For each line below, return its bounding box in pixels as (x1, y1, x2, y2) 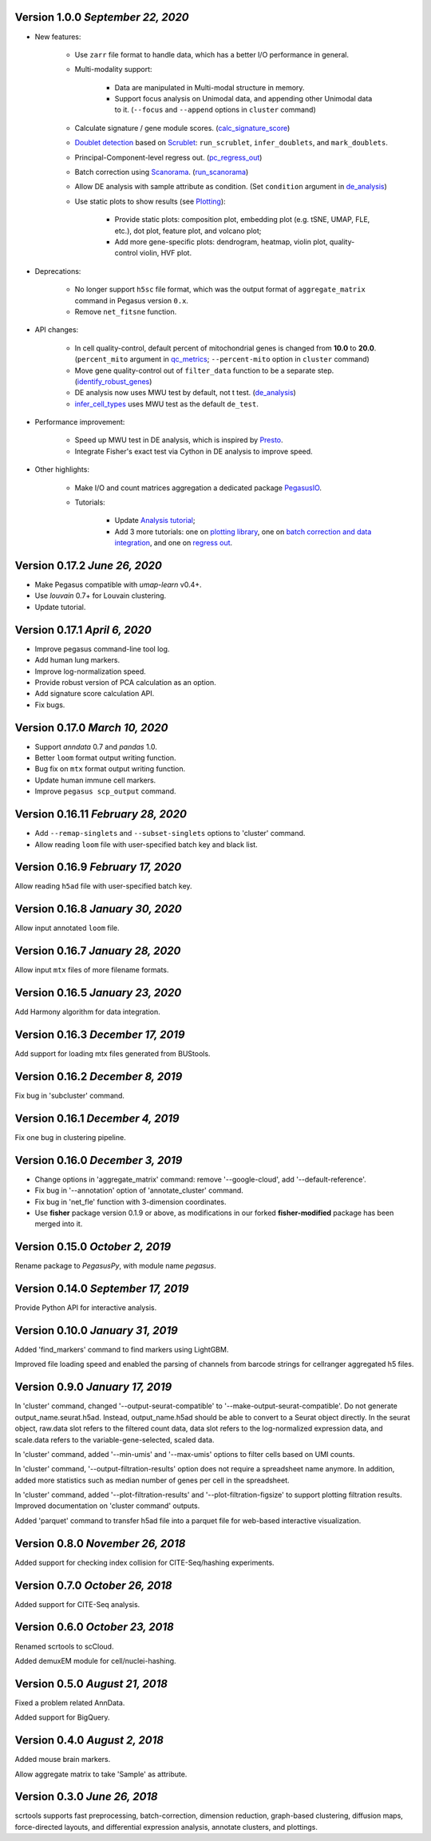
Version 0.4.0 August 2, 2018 (14, 1733, 164, 1748)
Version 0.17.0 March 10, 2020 (14, 721, 168, 734)
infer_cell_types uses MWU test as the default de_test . (74, 399, 259, 409)
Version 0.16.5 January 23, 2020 (14, 986, 182, 1000)
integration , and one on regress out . (114, 538, 233, 548)
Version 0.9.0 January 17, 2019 (14, 1380, 172, 1394)
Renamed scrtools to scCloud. (14, 1641, 114, 1651)
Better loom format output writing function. (34, 753, 176, 762)
